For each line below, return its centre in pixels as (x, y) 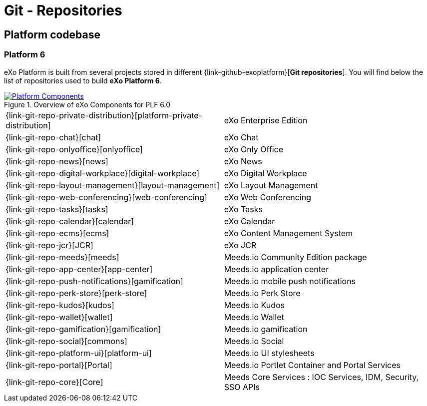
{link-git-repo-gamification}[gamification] (83, 329)
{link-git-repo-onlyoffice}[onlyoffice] (74, 149)
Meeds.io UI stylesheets (269, 353)
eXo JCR (240, 245)
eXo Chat (241, 137)
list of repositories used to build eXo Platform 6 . (83, 80)
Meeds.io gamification (266, 329)
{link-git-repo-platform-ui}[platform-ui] (79, 353)
